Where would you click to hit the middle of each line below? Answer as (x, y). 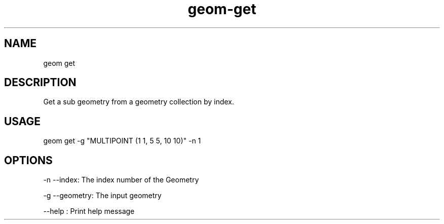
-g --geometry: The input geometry (102, 196)
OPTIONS (28, 160)
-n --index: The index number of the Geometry (121, 180)
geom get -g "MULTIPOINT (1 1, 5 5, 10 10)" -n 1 (122, 141)
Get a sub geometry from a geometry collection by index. (139, 102)
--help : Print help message (89, 211)
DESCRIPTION (40, 83)
